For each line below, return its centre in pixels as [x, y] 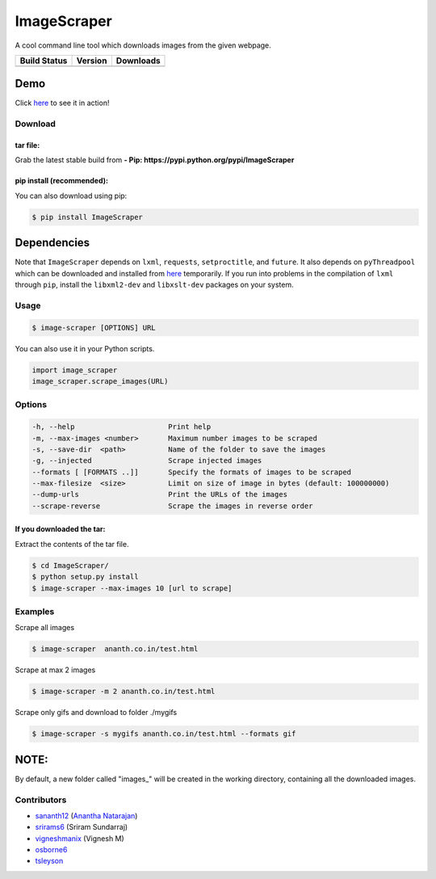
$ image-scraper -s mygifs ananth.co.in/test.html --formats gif [164, 734]
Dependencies [52, 243]
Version [92, 61]
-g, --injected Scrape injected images [147, 461]
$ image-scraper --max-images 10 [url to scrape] [132, 588]
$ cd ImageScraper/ [70, 565]
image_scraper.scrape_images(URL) [100, 381]
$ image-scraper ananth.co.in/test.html [115, 649]
